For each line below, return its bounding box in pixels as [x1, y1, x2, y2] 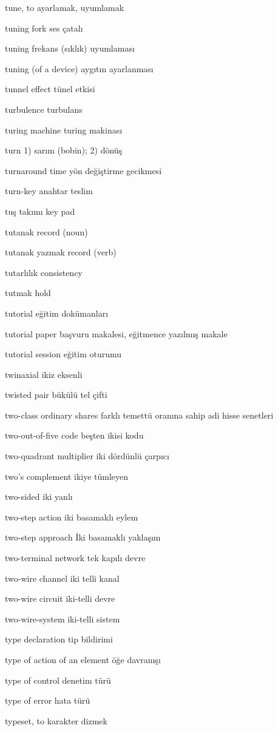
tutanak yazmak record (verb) [5, 246, 117, 258]
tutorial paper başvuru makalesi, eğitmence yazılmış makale [5, 327, 228, 340]
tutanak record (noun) [5, 225, 88, 238]
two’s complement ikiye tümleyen [5, 470, 129, 482]
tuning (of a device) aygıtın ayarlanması [5, 62, 154, 75]
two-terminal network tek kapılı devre [5, 551, 146, 564]
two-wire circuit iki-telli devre [5, 592, 115, 605]
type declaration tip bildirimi [5, 633, 113, 645]
